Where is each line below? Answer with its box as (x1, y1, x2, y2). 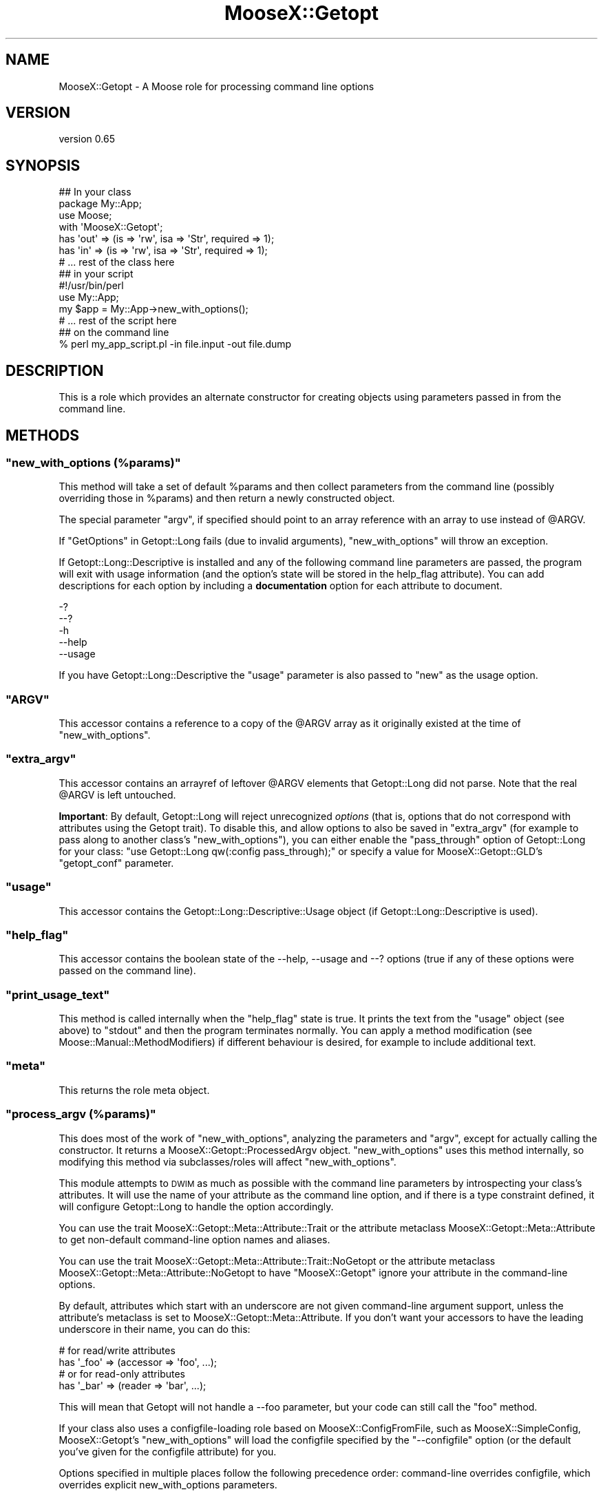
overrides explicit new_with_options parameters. (59, 1478, 277, 1490)
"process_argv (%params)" (6, 1107, 156, 1121)
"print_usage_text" (6, 987, 110, 1002)
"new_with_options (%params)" (6, 455, 181, 470)
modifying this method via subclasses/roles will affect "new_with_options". (59, 1155, 396, 1168)
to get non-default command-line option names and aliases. (59, 1233, 330, 1245)
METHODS (6, 426, 80, 444)
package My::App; (59, 198, 142, 210)
